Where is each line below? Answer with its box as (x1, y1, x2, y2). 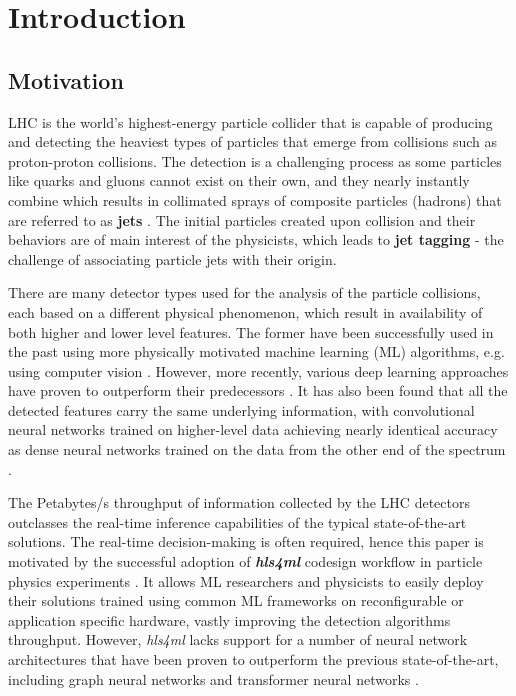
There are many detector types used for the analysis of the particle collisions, (8, 282, 481, 303)
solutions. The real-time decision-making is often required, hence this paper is (8, 531, 484, 552)
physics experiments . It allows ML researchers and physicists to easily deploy (8, 570, 484, 591)
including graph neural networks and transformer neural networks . (8, 668, 419, 689)
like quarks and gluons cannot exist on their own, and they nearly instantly (8, 170, 470, 191)
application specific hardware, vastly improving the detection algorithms (8, 609, 451, 630)
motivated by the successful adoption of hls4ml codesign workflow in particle (8, 551, 483, 572)
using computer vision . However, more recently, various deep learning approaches (8, 360, 509, 381)
